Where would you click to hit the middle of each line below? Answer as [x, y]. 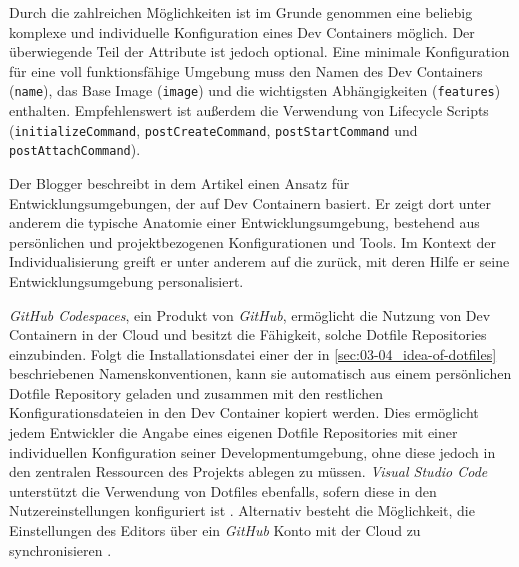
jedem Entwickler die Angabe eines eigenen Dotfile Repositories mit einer [233, 432]
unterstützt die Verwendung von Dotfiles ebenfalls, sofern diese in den [223, 490]
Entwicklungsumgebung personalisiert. [126, 280]
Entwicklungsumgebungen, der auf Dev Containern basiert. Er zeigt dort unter [250, 202]
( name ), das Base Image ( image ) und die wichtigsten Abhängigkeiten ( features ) [255, 90]
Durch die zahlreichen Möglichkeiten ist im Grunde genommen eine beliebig [241, 12]
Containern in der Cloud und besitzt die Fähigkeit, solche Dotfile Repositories [248, 334]
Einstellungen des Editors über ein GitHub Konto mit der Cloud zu [215, 530]
